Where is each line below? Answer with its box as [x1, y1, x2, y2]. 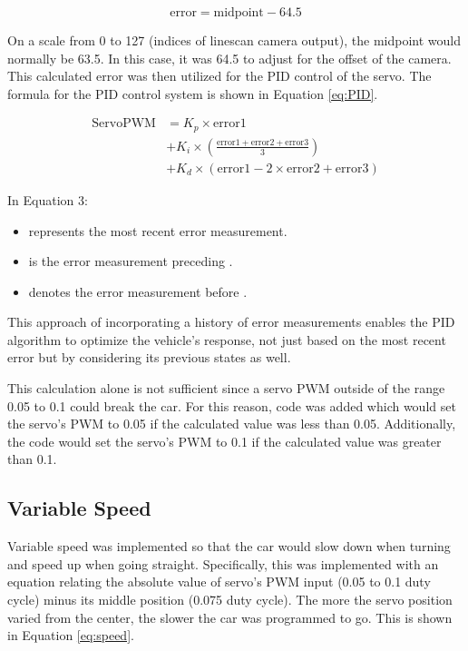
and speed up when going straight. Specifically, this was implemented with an [7, 554, 439, 573]
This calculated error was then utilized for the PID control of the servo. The [7, 66, 432, 85]
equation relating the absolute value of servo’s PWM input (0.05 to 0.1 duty [7, 572, 431, 591]
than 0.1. [7, 449, 57, 469]
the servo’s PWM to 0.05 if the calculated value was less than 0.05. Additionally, [7, 414, 456, 433]
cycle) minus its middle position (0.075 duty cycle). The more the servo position [7, 590, 453, 609]
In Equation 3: [7, 190, 88, 209]
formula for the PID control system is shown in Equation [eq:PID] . [7, 84, 378, 103]
